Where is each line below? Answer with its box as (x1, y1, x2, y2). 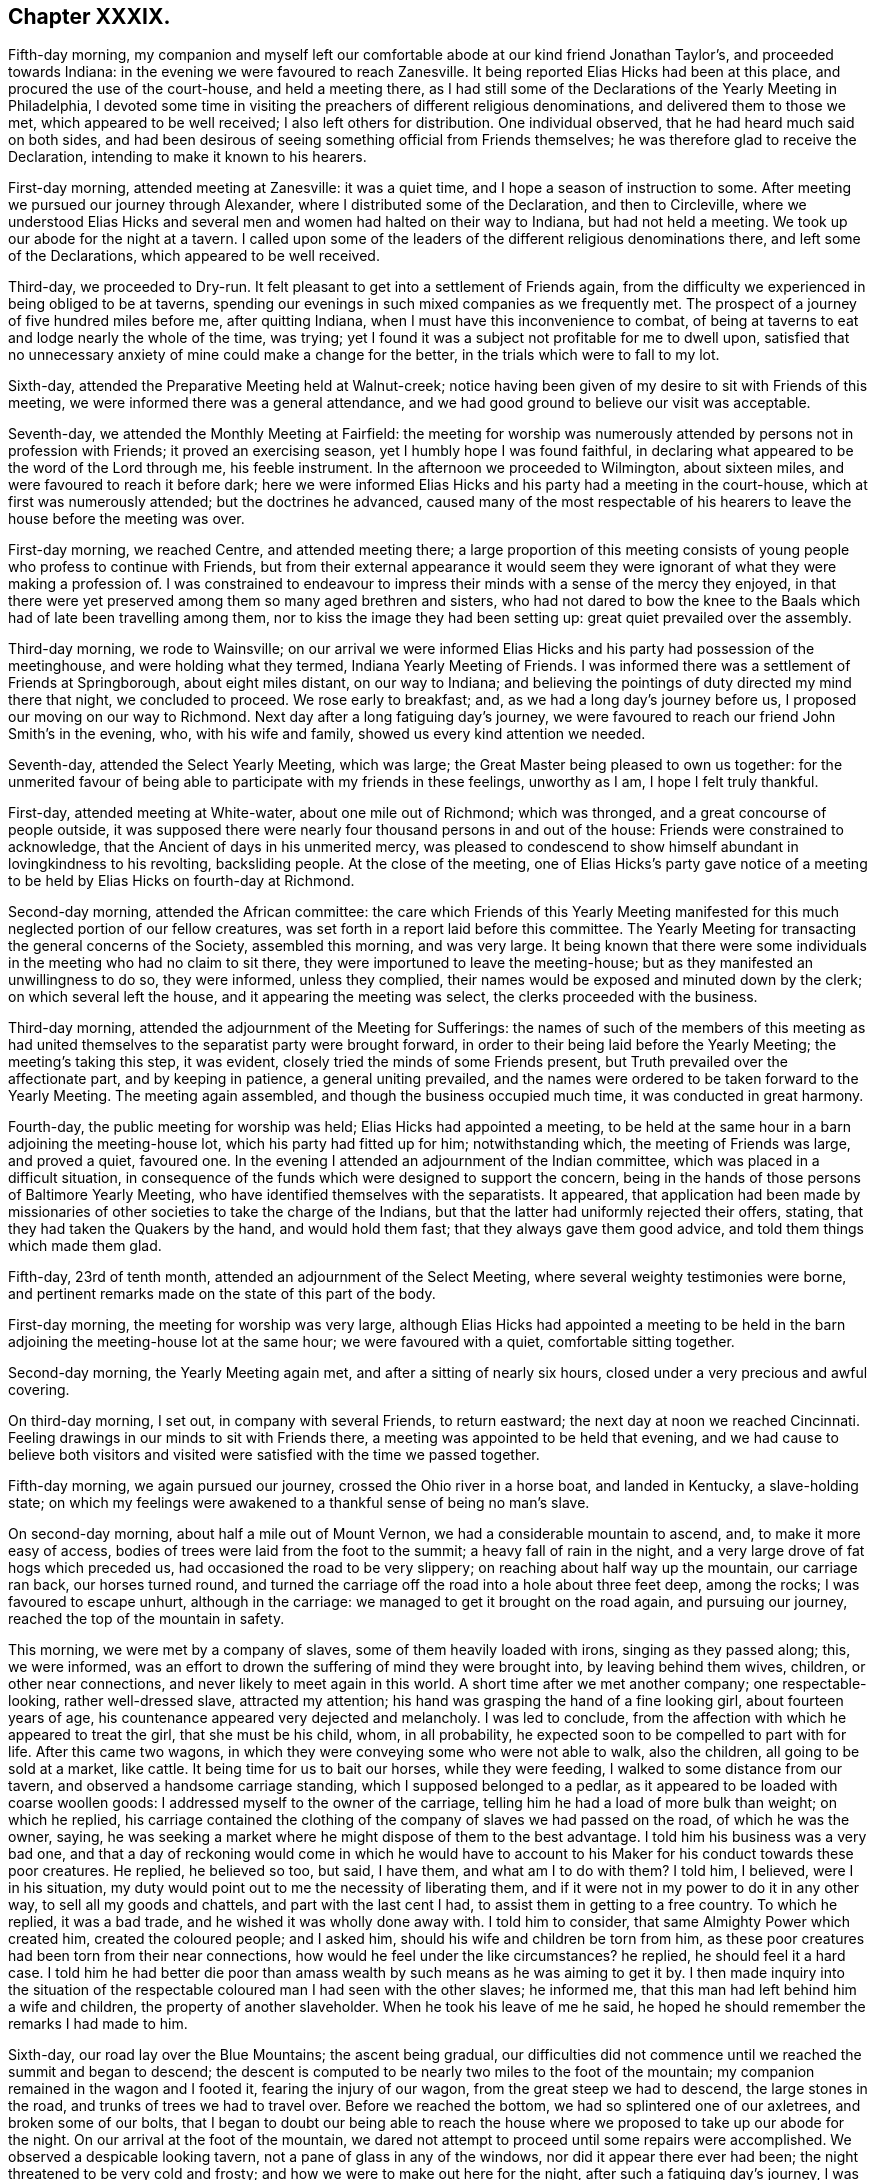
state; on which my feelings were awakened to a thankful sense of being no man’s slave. (8, 1494, 590, 1512)
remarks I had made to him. (8, 2015, 188, 2033)
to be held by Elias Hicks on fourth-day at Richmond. (8, 872, 355, 890)
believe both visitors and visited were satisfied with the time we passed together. (8, 1446, 540, 1464)
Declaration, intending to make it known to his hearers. (8, 148, 367, 166)
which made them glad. (8, 1237, 162, 1255)
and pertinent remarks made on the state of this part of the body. (8, 1285, 436, 1303)
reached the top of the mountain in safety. (8, 1610, 285, 1628)
